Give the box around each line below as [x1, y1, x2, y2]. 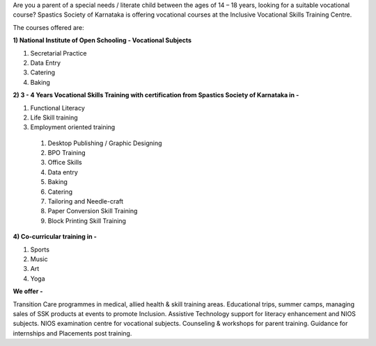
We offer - [13, 287, 43, 295]
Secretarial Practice [30, 49, 87, 57]
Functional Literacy [30, 104, 85, 112]
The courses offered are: [13, 23, 85, 31]
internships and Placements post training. [13, 329, 132, 337]
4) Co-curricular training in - [13, 233, 97, 241]
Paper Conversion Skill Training [47, 207, 138, 215]
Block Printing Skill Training [47, 216, 127, 225]
